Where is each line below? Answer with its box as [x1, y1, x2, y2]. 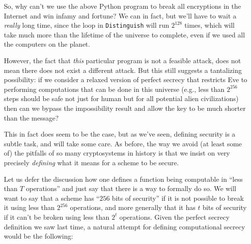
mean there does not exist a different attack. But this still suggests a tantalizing [4, 65, 242, 75]
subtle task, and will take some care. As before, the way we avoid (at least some [4, 138, 242, 148]
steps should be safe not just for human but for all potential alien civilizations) [4, 93, 239, 104]
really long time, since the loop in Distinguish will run [4, 20, 169, 30]
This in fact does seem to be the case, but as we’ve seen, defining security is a [4, 129, 235, 139]
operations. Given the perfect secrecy [119, 211, 230, 222]
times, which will [184, 20, 235, 30]
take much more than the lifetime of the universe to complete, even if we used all [4, 29, 245, 39]
